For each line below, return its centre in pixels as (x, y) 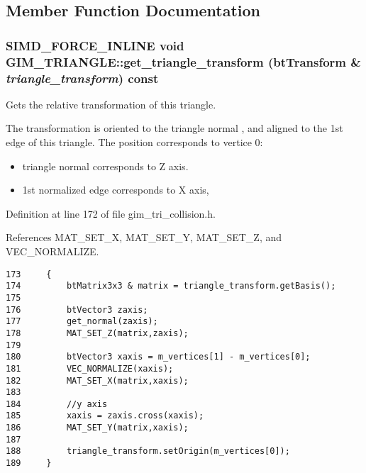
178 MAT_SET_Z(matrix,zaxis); (97, 333)
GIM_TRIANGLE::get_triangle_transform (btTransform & (183, 61)
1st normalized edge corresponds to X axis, (116, 190)
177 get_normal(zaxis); (82, 322)
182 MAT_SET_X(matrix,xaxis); (97, 380)
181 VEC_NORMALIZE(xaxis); (90, 368)
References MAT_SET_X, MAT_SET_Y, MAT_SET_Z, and (144, 237)
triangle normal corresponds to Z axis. (105, 166)
